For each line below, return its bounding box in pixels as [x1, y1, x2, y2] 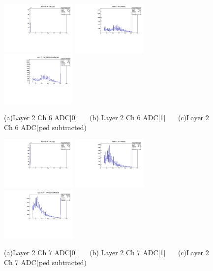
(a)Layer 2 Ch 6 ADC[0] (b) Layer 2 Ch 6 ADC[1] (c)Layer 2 [4, 112, 209, 122]
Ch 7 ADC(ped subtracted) [4, 257, 87, 267]
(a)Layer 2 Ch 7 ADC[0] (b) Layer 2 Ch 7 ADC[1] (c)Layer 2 [4, 247, 209, 258]
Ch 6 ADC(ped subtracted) [4, 122, 87, 132]
